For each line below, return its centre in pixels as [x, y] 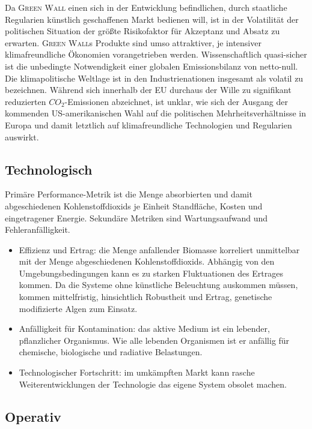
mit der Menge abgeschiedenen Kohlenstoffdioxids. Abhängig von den [147, 261]
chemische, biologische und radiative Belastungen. [111, 352]
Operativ [33, 416]
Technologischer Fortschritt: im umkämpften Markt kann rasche [137, 372]
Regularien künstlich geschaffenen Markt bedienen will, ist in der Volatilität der [152, 19]
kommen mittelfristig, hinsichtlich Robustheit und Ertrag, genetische [145, 297]
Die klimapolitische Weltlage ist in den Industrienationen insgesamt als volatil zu [154, 78]
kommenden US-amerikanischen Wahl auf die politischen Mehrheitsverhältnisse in [156, 113]
